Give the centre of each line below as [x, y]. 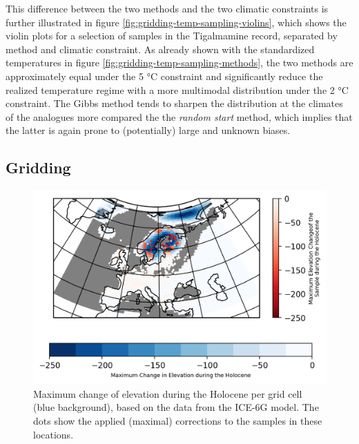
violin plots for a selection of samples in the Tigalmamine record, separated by [172, 36]
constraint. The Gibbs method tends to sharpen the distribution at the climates [174, 103]
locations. [54, 434]
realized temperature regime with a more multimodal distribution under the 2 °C [177, 89]
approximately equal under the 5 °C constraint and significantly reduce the [164, 76]
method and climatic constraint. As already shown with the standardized [160, 49]
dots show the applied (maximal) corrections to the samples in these [178, 421]
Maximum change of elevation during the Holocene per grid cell [168, 393]
